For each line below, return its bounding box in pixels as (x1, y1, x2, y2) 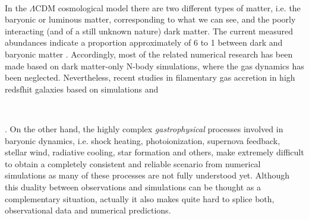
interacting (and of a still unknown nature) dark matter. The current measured (5, 24, 294, 37)
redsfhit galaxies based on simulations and (5, 82, 159, 95)
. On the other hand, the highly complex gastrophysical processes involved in (5, 122, 283, 135)
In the (5, 1, 27, 14)
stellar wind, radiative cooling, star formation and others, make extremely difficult (5, 146, 304, 158)
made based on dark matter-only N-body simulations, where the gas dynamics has (5, 59, 304, 72)
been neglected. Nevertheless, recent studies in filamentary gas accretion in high (5, 71, 295, 84)
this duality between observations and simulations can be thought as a (5, 180, 261, 193)
